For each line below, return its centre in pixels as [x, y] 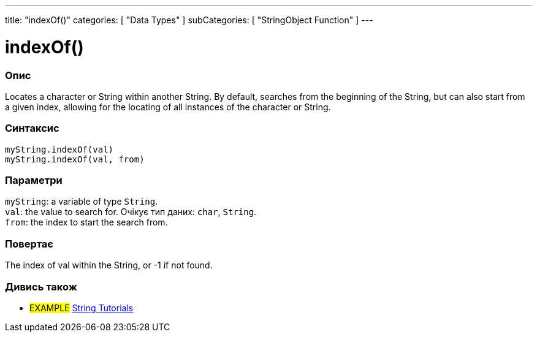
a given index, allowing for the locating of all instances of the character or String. [168, 107]
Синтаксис [32, 128]
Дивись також [41, 286]
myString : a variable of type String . [82, 202]
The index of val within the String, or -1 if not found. [109, 265]
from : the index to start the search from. [86, 222]
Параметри [34, 180]
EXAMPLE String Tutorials [82, 308]
